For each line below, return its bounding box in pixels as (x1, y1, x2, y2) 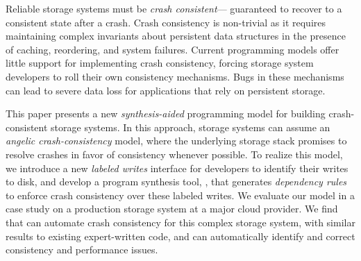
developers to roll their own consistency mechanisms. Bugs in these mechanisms (6, 69, 344, 83)
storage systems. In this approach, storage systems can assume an (51, 119, 330, 134)
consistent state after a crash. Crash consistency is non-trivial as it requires (6, 15, 326, 29)
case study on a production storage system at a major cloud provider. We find (6, 201, 338, 216)
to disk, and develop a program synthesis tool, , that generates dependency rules (6, 174, 347, 189)
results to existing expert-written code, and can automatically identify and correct (6, 228, 355, 243)
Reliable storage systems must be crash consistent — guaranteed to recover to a (6, 1, 342, 15)
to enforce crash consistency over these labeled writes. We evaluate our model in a (6, 187, 355, 202)
